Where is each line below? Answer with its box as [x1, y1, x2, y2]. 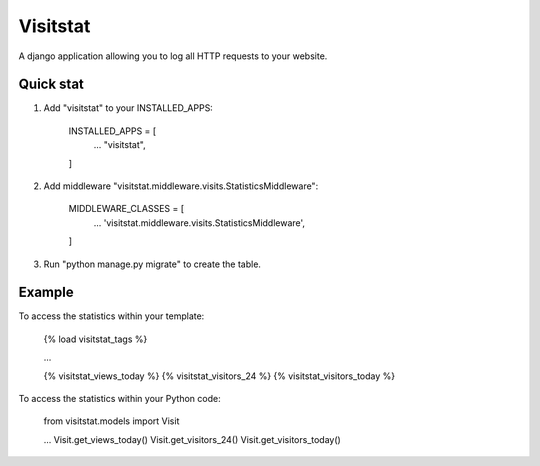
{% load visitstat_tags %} [43, 333, 148, 345]
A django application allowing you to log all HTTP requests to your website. [18, 50, 328, 62]
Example [18, 284, 74, 301]
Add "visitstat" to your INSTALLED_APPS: [43, 102, 214, 114]
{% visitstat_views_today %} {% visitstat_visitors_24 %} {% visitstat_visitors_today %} [43, 370, 395, 382]
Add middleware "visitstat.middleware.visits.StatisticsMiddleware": [43, 180, 319, 192]
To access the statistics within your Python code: [18, 393, 221, 405]
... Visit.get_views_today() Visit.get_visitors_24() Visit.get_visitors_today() [43, 433, 342, 445]
